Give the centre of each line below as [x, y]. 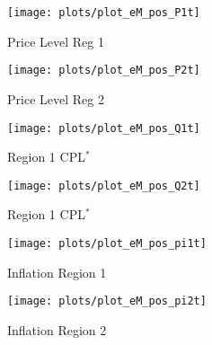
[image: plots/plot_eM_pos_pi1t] [107, 243]
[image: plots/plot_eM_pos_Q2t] [104, 186]
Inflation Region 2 [57, 329]
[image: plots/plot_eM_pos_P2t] [104, 71]
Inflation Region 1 [57, 272]
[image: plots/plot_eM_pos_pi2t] [107, 301]
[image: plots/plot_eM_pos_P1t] [104, 13]
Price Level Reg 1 [56, 41]
